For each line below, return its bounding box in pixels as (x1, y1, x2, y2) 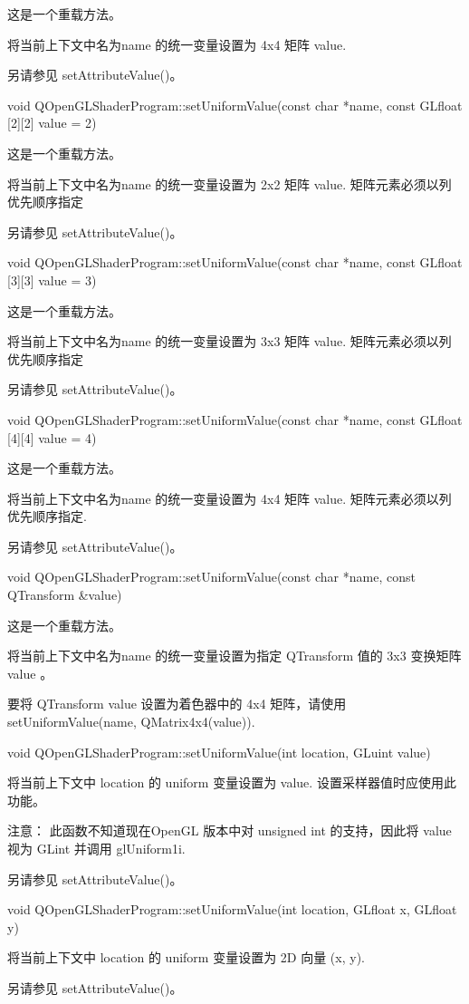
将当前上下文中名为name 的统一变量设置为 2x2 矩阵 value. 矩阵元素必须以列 (7, 174, 452, 193)
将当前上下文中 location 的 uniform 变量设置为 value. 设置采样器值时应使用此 (7, 773, 456, 792)
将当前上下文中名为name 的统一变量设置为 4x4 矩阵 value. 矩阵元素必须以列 (7, 488, 452, 507)
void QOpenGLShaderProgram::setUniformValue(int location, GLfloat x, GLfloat (7, 900, 457, 919)
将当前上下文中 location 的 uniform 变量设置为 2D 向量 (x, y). (7, 948, 365, 967)
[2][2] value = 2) (7, 113, 97, 132)
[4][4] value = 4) (7, 428, 97, 447)
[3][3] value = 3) (7, 270, 97, 289)
